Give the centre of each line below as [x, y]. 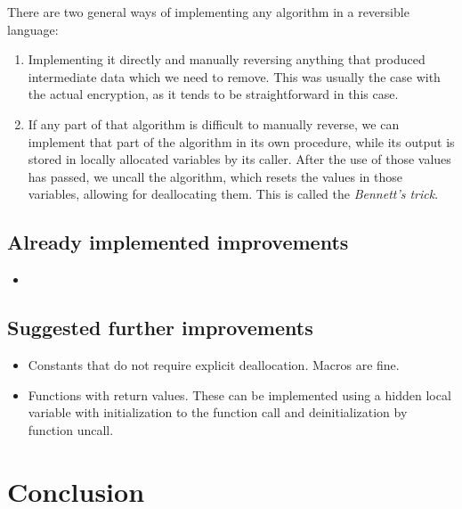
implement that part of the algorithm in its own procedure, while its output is [241, 141]
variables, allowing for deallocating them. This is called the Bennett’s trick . [233, 194]
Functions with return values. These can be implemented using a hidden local [239, 394]
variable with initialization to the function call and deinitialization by [218, 412]
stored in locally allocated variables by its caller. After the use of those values [239, 159]
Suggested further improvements [160, 328]
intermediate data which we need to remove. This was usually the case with [234, 76]
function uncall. [71, 429]
